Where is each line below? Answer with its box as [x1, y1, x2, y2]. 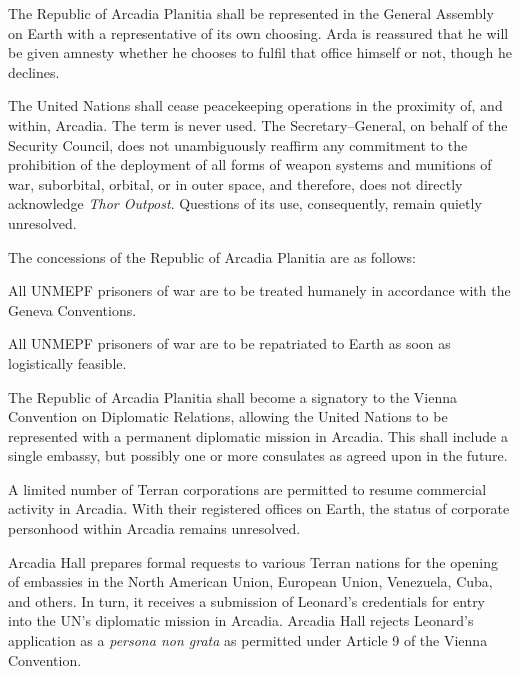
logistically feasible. [8, 352, 127, 373]
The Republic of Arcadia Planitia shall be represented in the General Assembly [8, 3, 494, 23]
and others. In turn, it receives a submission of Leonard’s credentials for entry [8, 590, 486, 611]
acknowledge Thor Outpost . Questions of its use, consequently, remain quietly [8, 193, 482, 214]
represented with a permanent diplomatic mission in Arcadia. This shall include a [8, 425, 508, 446]
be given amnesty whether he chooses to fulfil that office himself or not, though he [8, 42, 512, 63]
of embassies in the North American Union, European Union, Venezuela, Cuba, [8, 571, 493, 592]
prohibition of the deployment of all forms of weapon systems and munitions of [8, 154, 492, 175]
